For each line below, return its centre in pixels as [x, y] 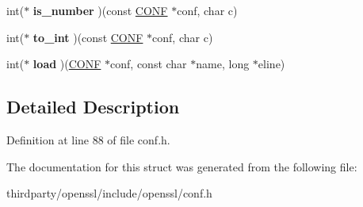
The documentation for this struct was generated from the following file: [182, 166]
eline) [271, 64]
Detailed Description [93, 107]
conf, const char [149, 64]
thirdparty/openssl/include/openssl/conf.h [109, 193]
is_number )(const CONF [100, 10]
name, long [223, 64]
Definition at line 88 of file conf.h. [88, 139]
